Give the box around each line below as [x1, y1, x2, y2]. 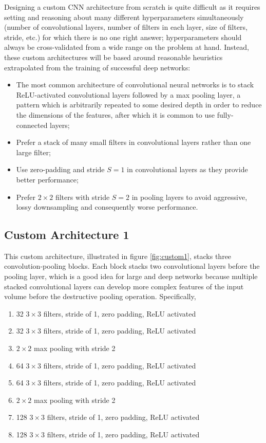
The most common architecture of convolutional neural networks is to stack [16, 79, 254, 90]
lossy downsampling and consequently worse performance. [16, 201, 198, 212]
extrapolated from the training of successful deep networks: [4, 62, 191, 72]
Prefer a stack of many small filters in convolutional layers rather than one [16, 137, 251, 147]
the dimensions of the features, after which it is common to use [16, 109, 215, 120]
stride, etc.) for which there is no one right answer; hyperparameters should [4, 31, 242, 42]
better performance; [16, 174, 79, 184]
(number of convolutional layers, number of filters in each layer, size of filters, [4, 22, 248, 32]
